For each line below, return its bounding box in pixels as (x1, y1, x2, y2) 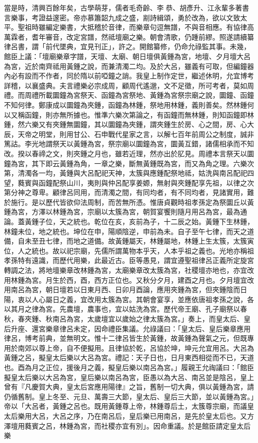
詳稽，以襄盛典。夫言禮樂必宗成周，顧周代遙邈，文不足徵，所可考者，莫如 (4, 80, 247, 90)
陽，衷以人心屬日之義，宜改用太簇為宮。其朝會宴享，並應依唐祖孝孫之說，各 (4, 294, 254, 304)
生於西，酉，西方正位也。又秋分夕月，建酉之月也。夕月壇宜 (52, 274, 247, 285)
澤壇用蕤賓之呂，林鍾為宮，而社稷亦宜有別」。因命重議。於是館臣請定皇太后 (4, 420, 251, 431)
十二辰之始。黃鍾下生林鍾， (163, 216, 254, 227)
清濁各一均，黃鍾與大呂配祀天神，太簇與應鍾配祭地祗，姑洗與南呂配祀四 (17, 168, 254, 178)
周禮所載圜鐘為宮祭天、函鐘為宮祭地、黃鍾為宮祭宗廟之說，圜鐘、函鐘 (24, 90, 254, 100)
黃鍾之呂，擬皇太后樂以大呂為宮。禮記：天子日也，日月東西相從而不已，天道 (4, 352, 254, 363)
